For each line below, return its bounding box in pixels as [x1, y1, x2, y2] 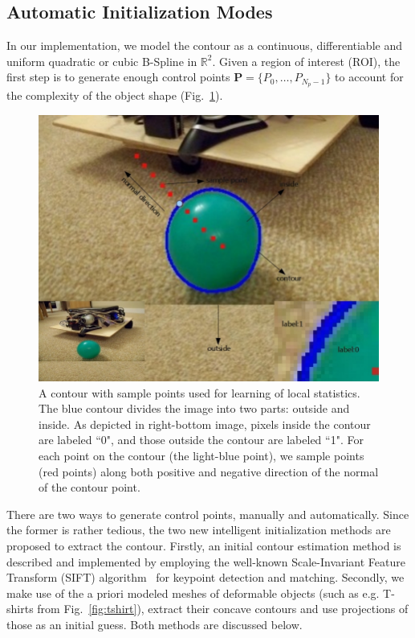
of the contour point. [39, 479, 140, 496]
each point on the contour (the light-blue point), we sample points [39, 447, 364, 464]
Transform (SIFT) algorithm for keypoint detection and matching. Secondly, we [6, 569, 405, 586]
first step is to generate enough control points [6, 68, 230, 85]
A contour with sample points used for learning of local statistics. [39, 384, 360, 401]
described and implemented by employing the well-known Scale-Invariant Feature [6, 553, 405, 570]
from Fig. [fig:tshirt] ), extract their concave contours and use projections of [37, 600, 409, 617]
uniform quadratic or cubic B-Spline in [6, 52, 197, 69]
